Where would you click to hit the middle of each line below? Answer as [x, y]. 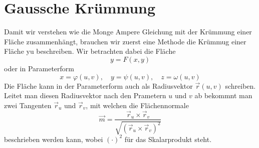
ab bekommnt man [223, 95]
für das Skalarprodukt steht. [168, 139]
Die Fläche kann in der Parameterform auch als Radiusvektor [98, 85]
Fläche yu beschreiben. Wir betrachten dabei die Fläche [90, 51]
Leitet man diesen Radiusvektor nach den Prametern [85, 95]
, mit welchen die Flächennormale [137, 105]
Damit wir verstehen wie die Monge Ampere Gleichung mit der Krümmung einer [128, 32]
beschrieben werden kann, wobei [54, 139]
